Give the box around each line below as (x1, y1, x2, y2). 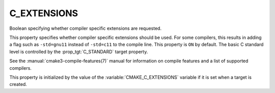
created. (9, 81, 28, 87)
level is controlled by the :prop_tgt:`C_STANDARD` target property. (9, 49, 148, 55)
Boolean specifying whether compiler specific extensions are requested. (9, 25, 162, 31)
